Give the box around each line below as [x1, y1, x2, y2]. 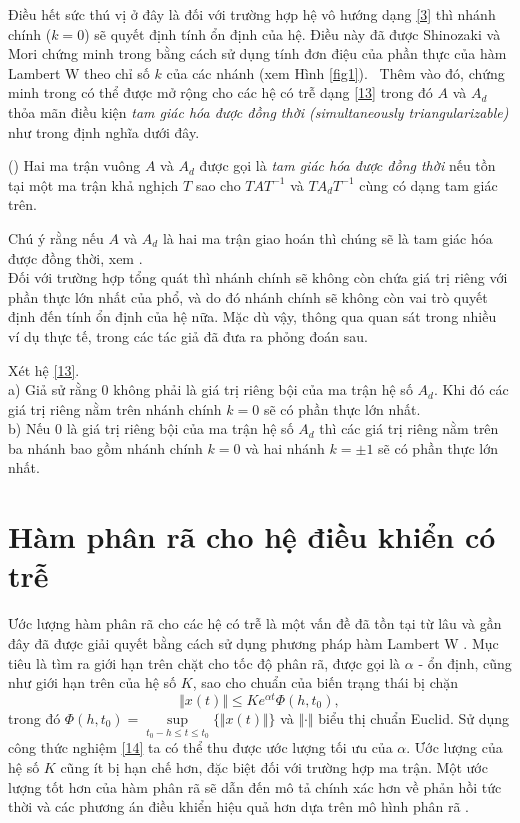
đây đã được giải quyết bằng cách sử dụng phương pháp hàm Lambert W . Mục [8, 632, 499, 653]
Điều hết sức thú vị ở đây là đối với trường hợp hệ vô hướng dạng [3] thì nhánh [8, 4, 496, 24]
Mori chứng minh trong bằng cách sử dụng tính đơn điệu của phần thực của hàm [8, 43, 507, 64]
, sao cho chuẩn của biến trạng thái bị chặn [192, 672, 459, 693]
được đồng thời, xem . [8, 247, 143, 268]
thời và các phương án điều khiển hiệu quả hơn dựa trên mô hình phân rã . [8, 796, 469, 817]
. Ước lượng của [406, 737, 503, 758]
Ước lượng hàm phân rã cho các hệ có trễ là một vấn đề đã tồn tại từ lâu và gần [8, 613, 502, 634]
